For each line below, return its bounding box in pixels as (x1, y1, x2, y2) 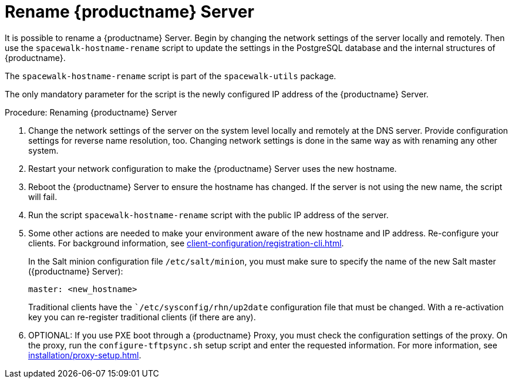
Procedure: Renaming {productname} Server (5, 107, 177, 117)
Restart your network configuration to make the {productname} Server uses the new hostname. (28, 163, 397, 174)
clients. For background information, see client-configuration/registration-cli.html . (28, 238, 344, 248)
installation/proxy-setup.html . (28, 350, 142, 360)
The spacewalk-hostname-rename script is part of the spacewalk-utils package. (5, 70, 336, 81)
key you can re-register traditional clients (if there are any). (28, 311, 256, 322)
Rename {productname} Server (5, 2, 254, 22)
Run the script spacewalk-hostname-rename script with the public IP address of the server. (28, 209, 389, 220)
